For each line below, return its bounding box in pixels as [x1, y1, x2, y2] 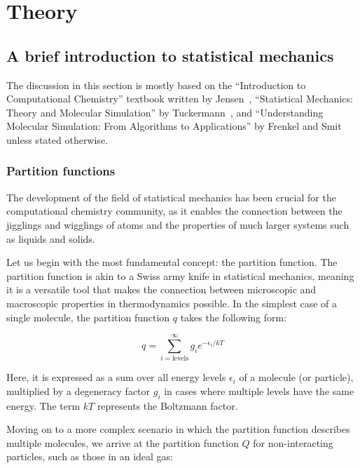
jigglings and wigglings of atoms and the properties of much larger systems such [6, 217, 349, 232]
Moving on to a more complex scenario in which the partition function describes [6, 422, 350, 436]
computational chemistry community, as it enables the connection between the [6, 203, 342, 218]
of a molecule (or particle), [239, 370, 354, 385]
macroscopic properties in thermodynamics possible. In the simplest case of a [6, 295, 338, 310]
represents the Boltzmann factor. [97, 398, 238, 413]
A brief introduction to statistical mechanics [6, 44, 334, 66]
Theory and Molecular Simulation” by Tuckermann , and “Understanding [6, 105, 324, 119]
